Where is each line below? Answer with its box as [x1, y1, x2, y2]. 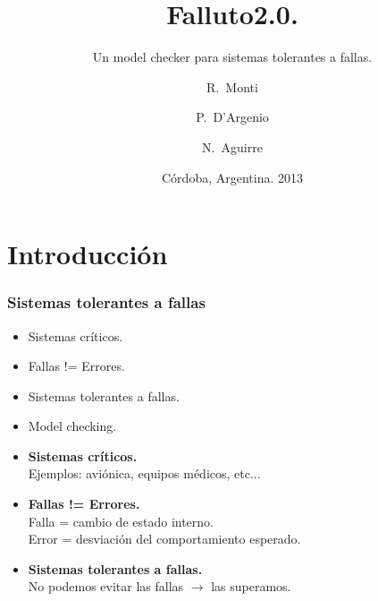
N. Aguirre [202, 137, 263, 156]
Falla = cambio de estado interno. [28, 511, 214, 530]
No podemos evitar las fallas [28, 577, 184, 596]
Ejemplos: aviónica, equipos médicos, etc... [28, 464, 261, 483]
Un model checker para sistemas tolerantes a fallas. [92, 47, 373, 66]
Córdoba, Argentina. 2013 [162, 167, 303, 186]
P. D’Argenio [196, 107, 269, 126]
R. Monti [206, 77, 258, 96]
